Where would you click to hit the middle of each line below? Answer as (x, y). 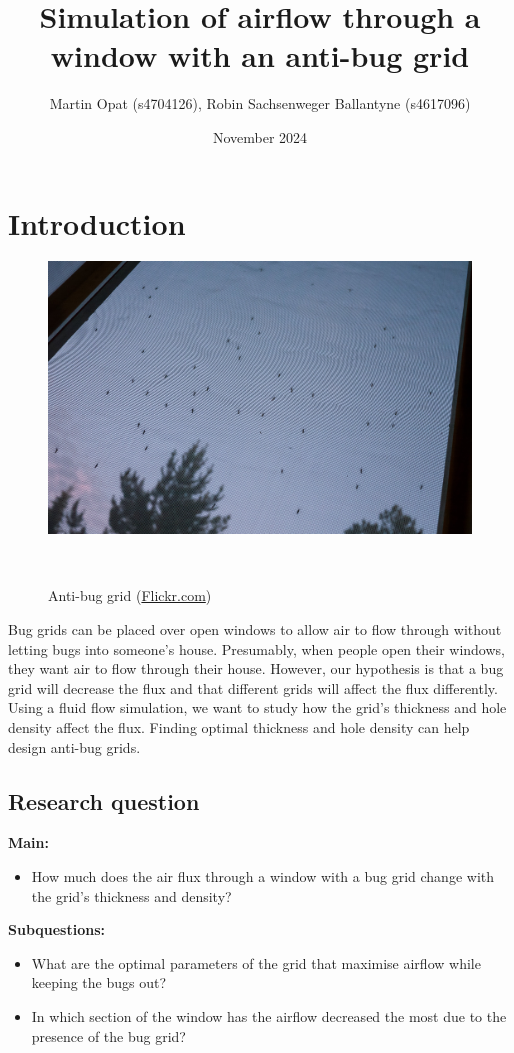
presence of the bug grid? (108, 1035)
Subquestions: (57, 929)
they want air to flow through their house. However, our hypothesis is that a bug (256, 668)
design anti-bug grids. (74, 746)
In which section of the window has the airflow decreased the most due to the (269, 1016)
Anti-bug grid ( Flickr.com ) (130, 595)
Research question (104, 800)
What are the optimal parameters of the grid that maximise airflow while (256, 962)
